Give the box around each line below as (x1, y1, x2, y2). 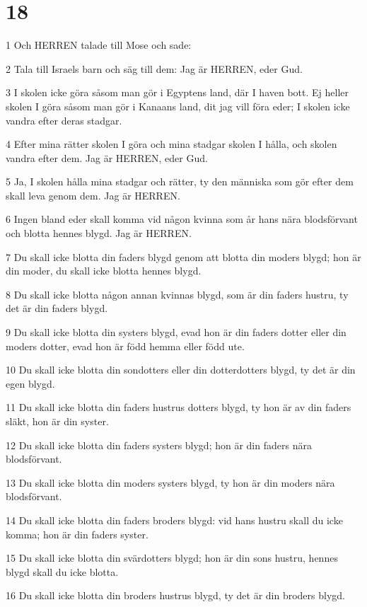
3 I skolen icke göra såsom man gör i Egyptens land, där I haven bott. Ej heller (6, 85, 349, 100)
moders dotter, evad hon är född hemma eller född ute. (6, 338, 245, 353)
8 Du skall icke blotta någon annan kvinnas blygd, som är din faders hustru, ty (6, 287, 349, 301)
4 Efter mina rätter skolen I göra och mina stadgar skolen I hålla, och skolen (6, 137, 337, 151)
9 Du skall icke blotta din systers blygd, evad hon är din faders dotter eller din (6, 325, 346, 340)
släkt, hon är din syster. (6, 414, 109, 428)
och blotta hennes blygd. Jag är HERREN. (6, 226, 192, 241)
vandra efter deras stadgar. (6, 112, 122, 127)
